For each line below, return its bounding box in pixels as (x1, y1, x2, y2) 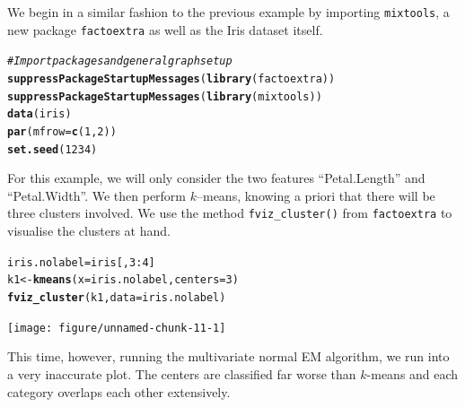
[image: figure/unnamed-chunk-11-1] (7, 321, 226, 334)
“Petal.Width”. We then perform (7, 186, 187, 204)
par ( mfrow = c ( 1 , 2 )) (7, 125, 117, 138)
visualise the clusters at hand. (7, 221, 171, 240)
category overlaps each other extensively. (7, 382, 231, 401)
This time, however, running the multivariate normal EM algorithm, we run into (7, 347, 450, 366)
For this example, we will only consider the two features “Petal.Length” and (7, 169, 426, 187)
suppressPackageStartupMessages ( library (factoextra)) (7, 72, 336, 85)
